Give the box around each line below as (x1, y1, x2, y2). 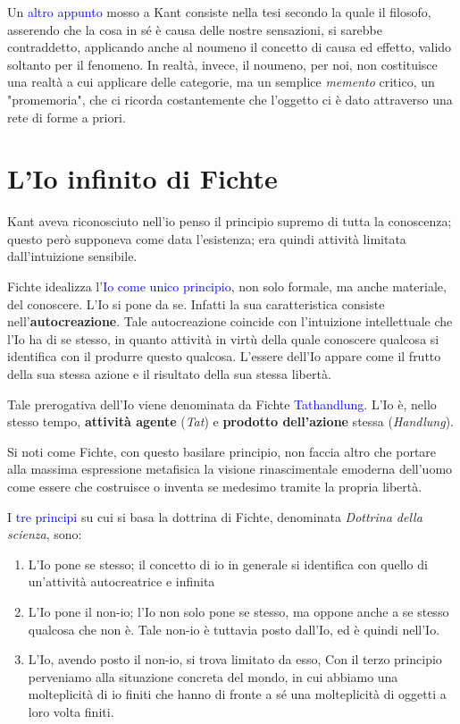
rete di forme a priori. (7, 107, 126, 126)
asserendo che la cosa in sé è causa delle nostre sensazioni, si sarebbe (7, 20, 383, 38)
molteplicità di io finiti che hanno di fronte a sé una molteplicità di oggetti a (28, 685, 447, 703)
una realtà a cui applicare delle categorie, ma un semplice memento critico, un (7, 72, 435, 91)
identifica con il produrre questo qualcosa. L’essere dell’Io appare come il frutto (7, 347, 441, 366)
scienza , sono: (7, 525, 82, 543)
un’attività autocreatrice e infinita (28, 572, 215, 591)
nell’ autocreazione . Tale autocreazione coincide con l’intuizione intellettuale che (7, 312, 453, 331)
